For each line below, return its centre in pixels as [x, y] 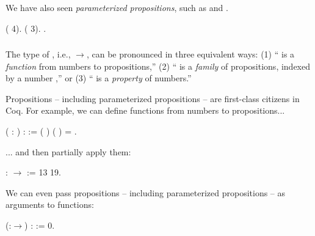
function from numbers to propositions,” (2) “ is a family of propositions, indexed [158, 66]
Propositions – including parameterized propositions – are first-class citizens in [153, 98]
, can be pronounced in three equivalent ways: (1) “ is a [190, 54]
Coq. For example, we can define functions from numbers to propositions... [145, 110]
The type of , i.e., [38, 54]
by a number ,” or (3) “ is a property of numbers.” [99, 78]
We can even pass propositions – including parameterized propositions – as [146, 192]
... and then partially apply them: [68, 151]
